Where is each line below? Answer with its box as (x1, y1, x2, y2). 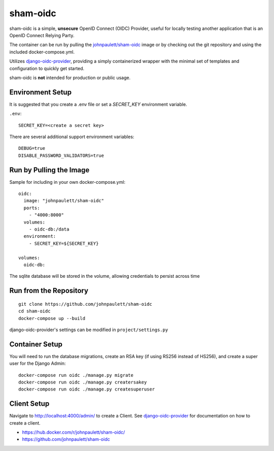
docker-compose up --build (18, 315, 86, 321)
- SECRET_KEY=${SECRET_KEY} (28, 240, 99, 246)
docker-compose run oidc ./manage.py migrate (18, 372, 134, 378)
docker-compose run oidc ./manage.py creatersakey (18, 379, 147, 385)
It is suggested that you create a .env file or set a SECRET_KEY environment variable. (9, 101, 187, 107)
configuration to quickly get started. (9, 65, 85, 71)
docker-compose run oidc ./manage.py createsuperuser (18, 386, 155, 392)
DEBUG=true (18, 145, 46, 151)
